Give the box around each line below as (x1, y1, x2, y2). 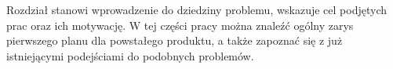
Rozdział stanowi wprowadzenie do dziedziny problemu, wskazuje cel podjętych (6, 2, 387, 18)
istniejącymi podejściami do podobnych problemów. (6, 47, 254, 64)
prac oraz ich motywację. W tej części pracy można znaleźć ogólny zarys (6, 16, 354, 33)
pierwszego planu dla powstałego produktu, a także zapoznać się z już (6, 32, 343, 49)
